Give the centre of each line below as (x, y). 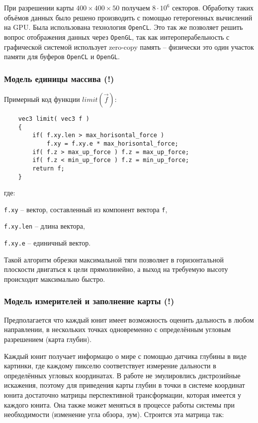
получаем (136, 7)
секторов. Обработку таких (213, 7)
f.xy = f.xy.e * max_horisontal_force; (112, 143)
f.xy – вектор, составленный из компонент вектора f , (86, 209)
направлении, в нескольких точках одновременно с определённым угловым (118, 329)
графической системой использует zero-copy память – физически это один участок (129, 46)
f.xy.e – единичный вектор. (47, 243)
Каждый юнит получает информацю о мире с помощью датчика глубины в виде (125, 356)
